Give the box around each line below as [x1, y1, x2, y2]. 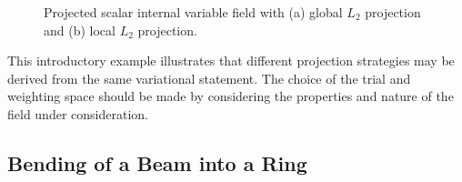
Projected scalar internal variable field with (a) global [44, 3, 343, 21]
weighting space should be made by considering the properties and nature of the [7, 86, 454, 106]
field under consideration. [7, 104, 148, 123]
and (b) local [44, 20, 115, 39]
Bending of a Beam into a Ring [7, 148, 307, 177]
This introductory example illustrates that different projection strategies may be [7, 51, 455, 70]
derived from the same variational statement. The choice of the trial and [7, 68, 411, 87]
